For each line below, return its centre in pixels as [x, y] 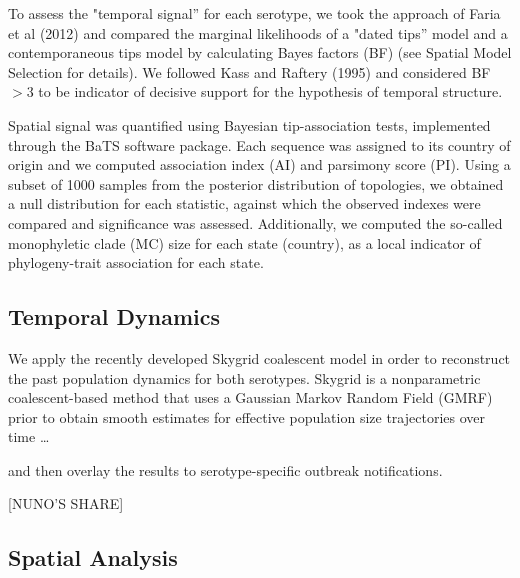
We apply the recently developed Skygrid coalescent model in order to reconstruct [259, 357]
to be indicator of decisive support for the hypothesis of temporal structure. [270, 91]
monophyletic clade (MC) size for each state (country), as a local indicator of [244, 242]
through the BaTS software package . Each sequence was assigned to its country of [259, 144]
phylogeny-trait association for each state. [136, 262]
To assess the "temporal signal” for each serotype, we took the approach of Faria [254, 13]
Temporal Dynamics [114, 316]
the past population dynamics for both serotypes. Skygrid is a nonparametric [244, 377]
